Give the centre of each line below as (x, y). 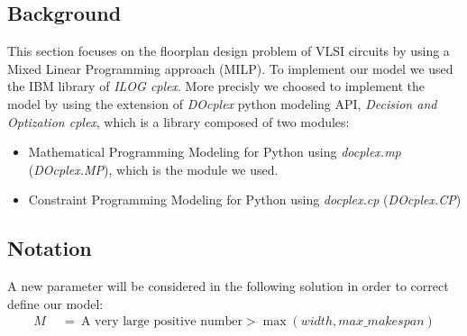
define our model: (55, 303)
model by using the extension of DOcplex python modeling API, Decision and (222, 103)
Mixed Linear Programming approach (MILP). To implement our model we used (230, 68)
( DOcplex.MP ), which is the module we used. (153, 169)
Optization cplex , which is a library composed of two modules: (179, 121)
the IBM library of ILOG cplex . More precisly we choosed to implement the (216, 86)
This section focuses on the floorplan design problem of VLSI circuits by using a (229, 51)
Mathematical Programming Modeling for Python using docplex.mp (215, 152)
